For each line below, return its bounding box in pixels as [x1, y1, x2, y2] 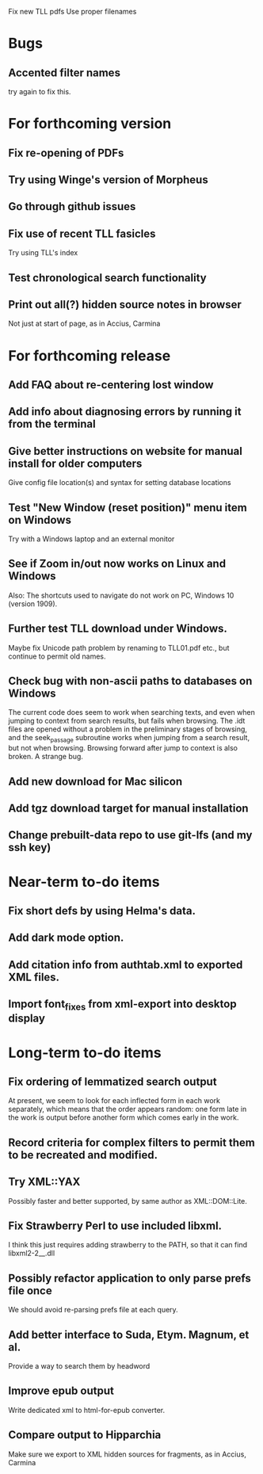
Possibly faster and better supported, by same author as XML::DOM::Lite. [8, 1196, 248, 1205]
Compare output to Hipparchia [8, 1428, 162, 1442]
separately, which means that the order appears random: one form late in [8, 1105, 247, 1114]
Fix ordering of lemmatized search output [8, 1075, 217, 1088]
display [8, 1012, 46, 1025]
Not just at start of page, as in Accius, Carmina [8, 319, 161, 328]
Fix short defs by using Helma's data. [8, 903, 196, 918]
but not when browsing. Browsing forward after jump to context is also [8, 743, 238, 753]
